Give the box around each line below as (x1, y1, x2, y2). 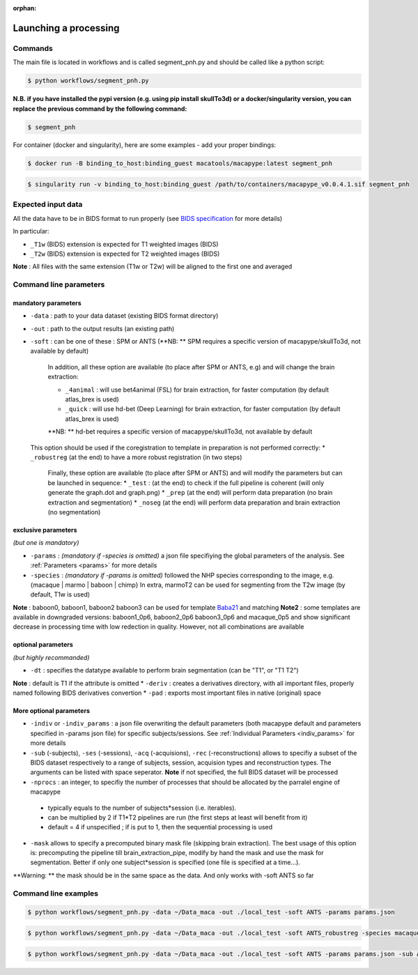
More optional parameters (13, 707, 91, 715)
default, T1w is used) (30, 590, 91, 599)
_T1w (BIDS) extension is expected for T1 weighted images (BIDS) (30, 240, 219, 248)
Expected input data (13, 199, 83, 209)
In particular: (13, 227, 49, 236)
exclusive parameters (13, 525, 77, 534)
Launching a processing (13, 22, 120, 34)
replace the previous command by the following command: (13, 105, 187, 113)
